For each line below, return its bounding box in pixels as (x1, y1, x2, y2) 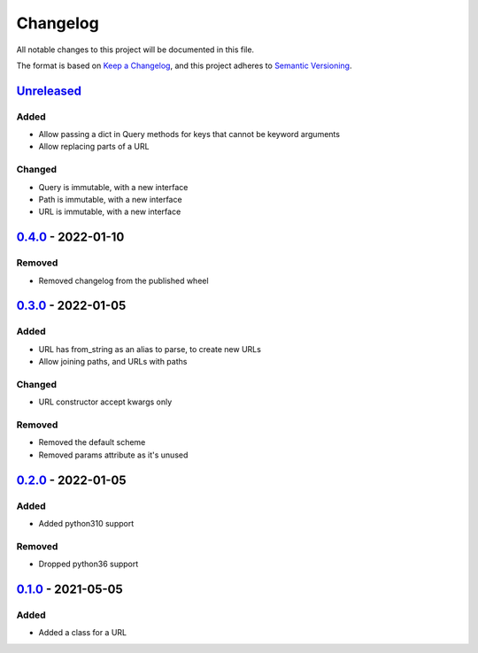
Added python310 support (38, 518, 135, 528)
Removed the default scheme (38, 437, 146, 448)
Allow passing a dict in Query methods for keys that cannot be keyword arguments (38, 129, 341, 140)
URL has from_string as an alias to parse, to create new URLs (38, 343, 261, 354)
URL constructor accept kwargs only (38, 396, 173, 407)
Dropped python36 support (38, 558, 139, 570)
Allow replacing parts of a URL (38, 142, 150, 152)
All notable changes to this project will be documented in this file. (16, 44, 255, 55)
